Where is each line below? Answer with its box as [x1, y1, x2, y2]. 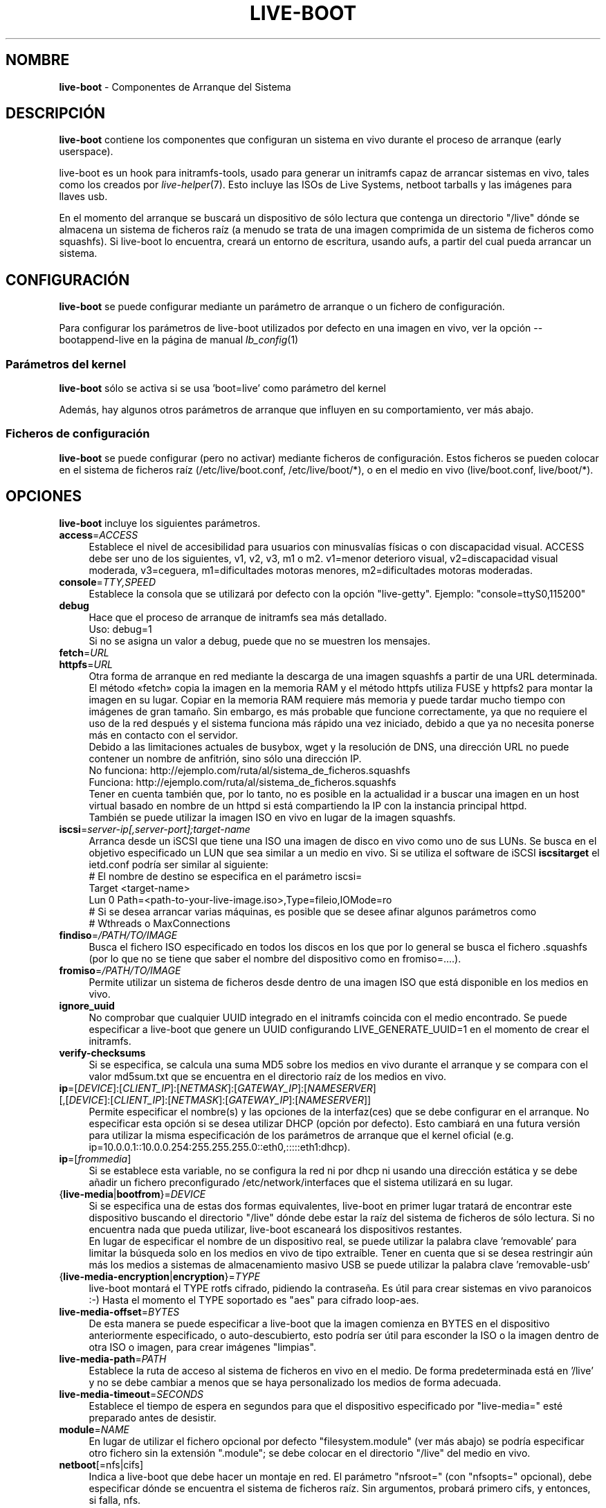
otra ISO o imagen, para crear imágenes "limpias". [89, 1340, 316, 1353]
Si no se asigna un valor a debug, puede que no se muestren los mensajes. [89, 634, 431, 647]
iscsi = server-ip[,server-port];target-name [59, 823, 250, 835]
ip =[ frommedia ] [59, 1152, 131, 1165]
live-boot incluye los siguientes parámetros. [59, 517, 261, 529]
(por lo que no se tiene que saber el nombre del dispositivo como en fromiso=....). [89, 952, 461, 964]
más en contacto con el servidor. [89, 728, 238, 741]
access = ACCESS [59, 528, 138, 541]
